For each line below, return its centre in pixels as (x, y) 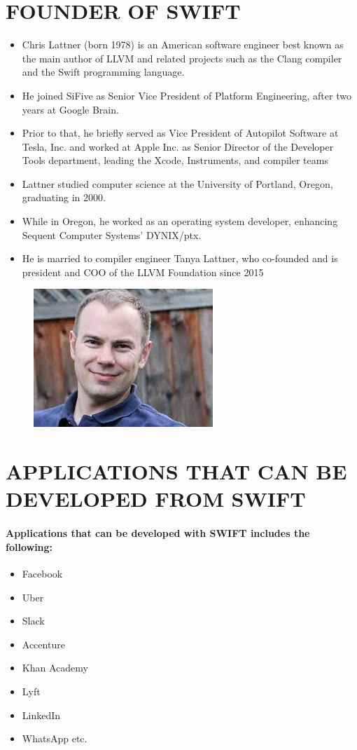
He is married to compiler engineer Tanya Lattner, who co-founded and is (180, 258)
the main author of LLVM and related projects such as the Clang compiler (182, 58)
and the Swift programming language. (103, 72)
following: (29, 546)
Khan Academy (55, 668)
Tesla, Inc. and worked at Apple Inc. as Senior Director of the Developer (178, 146)
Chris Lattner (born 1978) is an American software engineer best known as (183, 45)
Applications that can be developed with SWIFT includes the (158, 533)
